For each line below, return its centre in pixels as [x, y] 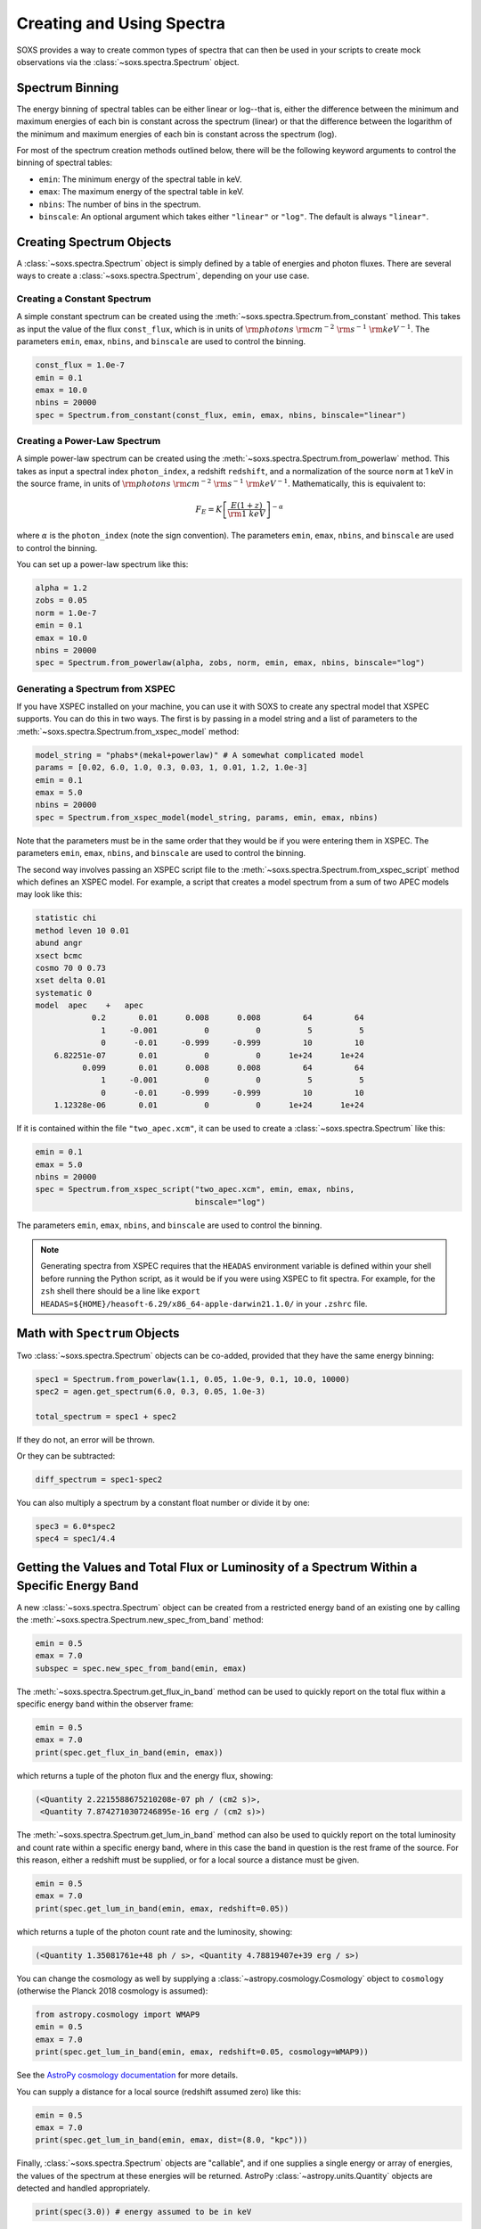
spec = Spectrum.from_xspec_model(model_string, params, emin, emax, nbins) [207, 817]
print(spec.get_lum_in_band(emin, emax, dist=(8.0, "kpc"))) [171, 2140]
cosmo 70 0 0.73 [71, 968]
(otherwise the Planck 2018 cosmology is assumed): [112, 1991]
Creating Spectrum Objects [94, 242]
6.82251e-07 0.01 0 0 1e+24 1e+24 [209, 1055]
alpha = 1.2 [61, 588]
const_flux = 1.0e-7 [80, 365]
